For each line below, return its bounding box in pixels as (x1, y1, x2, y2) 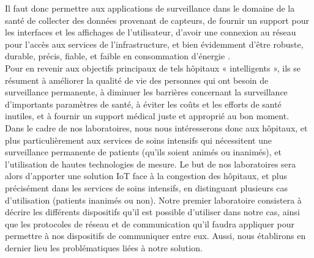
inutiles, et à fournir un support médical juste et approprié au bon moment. (5, 109, 290, 122)
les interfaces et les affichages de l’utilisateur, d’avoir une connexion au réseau (5, 26, 296, 39)
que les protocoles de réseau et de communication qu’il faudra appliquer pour (5, 217, 294, 230)
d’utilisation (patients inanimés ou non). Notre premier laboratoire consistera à (5, 193, 302, 206)
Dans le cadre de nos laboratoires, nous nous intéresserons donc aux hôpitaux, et (5, 121, 308, 134)
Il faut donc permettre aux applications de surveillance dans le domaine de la (5, 2, 295, 14)
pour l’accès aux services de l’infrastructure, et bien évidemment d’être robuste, (5, 37, 304, 50)
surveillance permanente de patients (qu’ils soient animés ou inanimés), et (5, 146, 282, 158)
